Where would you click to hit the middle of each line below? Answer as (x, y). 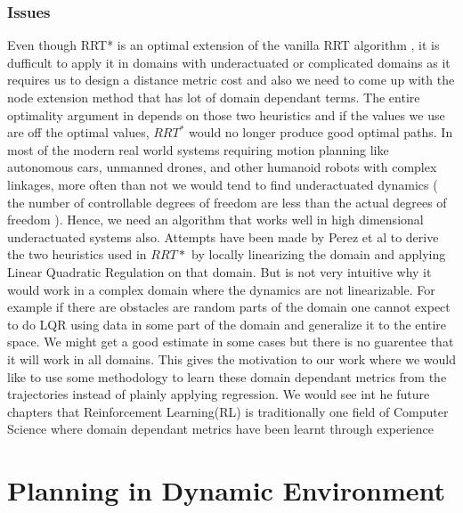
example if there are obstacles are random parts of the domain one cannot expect (229, 307)
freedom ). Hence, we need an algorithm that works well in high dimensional (215, 220)
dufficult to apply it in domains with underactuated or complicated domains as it (229, 62)
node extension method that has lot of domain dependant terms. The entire (214, 97)
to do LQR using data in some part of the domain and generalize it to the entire (227, 324)
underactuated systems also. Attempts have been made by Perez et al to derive (223, 236)
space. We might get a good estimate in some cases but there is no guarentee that (231, 342)
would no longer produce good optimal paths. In (321, 132)
